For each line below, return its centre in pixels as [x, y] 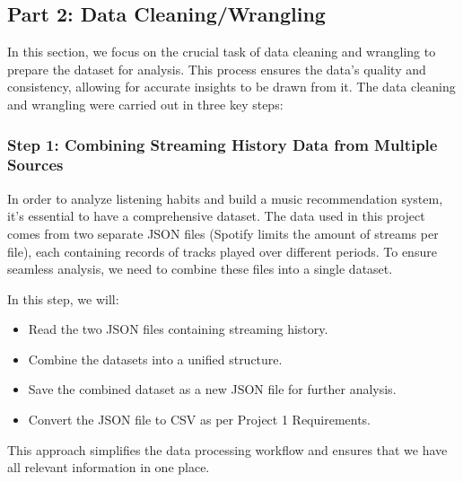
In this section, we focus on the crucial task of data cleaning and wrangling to [222, 52]
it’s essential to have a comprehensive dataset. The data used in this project [216, 216]
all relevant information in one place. [109, 467]
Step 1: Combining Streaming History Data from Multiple [223, 144]
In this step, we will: [63, 298]
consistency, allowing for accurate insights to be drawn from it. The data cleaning [231, 87]
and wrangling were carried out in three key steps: [145, 104]
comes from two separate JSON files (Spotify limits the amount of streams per [223, 233]
